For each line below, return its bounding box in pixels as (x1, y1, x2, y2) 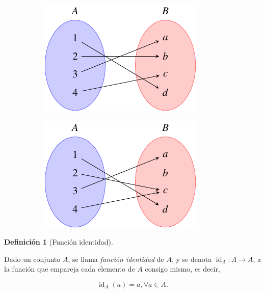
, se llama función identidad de (68, 253, 164, 264)
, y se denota (171, 253, 212, 264)
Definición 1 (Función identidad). (4, 236, 113, 247)
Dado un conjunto (4, 253, 61, 264)
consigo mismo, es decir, (145, 263, 220, 274)
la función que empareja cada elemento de (4, 263, 135, 274)
